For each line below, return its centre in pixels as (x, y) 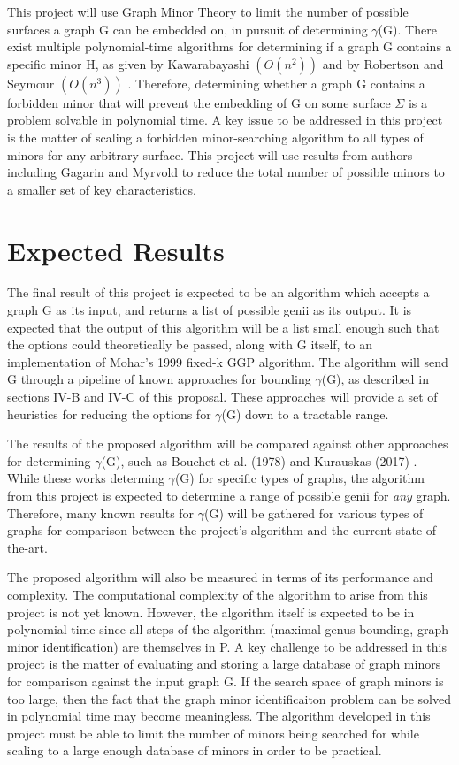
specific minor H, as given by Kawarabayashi (128, 63)
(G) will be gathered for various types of (314, 513)
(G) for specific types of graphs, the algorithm (299, 478)
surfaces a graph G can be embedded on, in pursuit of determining (187, 29)
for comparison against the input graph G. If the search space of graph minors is (226, 681)
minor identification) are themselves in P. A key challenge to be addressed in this (227, 646)
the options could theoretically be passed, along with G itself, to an (190, 344)
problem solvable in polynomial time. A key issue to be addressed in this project (225, 120)
